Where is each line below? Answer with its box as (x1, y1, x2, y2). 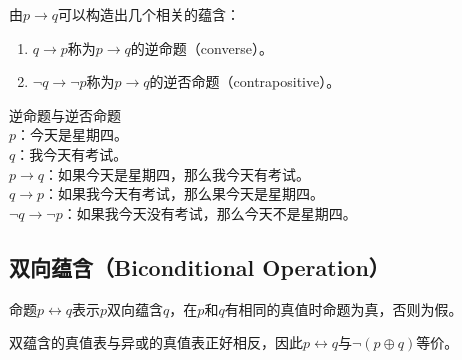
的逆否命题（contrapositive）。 (149, 71, 341, 92)
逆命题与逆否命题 (9, 104, 121, 125)
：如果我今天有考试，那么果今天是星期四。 (44, 183, 325, 204)
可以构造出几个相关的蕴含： (58, 4, 241, 24)
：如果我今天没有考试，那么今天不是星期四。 (62, 202, 357, 223)
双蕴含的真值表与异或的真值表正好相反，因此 (9, 332, 303, 353)
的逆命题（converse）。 (130, 37, 273, 58)
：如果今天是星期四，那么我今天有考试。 (44, 163, 311, 184)
